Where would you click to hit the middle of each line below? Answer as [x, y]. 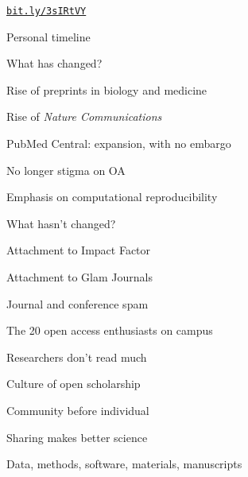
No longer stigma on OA [66, 170]
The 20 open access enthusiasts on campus [110, 330]
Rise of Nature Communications [84, 116]
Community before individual [78, 410]
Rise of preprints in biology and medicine [107, 89]
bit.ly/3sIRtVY [46, 11]
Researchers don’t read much [77, 357]
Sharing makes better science [77, 437]
